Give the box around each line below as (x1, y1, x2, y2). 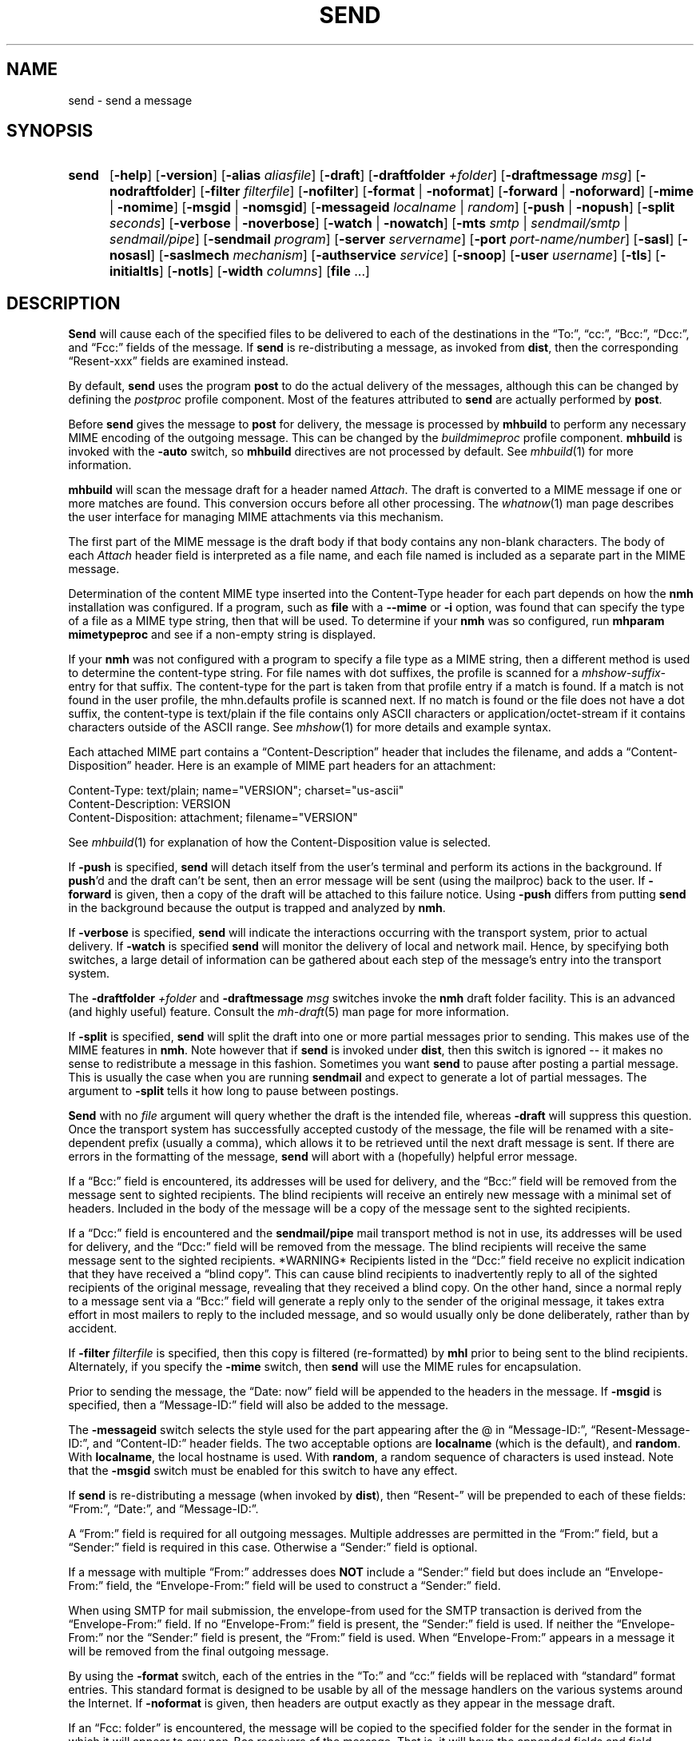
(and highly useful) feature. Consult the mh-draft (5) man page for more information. (68, 1005, 510, 1019)
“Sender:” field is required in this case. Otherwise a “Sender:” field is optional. (68, 1540, 478, 1555)
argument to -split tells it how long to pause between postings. (68, 1084, 400, 1098)
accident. (68, 1321, 117, 1336)
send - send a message (68, 93, 193, 107)
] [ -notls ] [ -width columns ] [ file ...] (158, 263, 370, 280)
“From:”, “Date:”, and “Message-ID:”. (68, 1502, 259, 1516)
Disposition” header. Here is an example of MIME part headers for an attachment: (68, 759, 496, 773)
